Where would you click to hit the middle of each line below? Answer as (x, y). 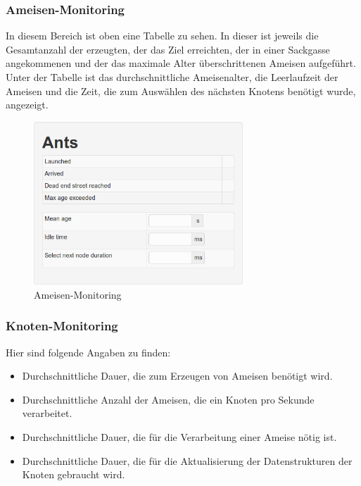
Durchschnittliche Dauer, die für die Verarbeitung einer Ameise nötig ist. (179, 437)
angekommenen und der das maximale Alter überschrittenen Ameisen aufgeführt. (181, 63)
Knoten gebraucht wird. (74, 474)
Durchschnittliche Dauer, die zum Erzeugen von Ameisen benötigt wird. (177, 376)
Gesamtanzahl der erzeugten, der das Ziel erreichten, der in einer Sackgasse (168, 49)
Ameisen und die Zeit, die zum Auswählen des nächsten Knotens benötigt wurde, (181, 91)
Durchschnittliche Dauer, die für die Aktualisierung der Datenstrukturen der (187, 460)
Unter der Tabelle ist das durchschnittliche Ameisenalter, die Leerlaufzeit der (172, 77)
